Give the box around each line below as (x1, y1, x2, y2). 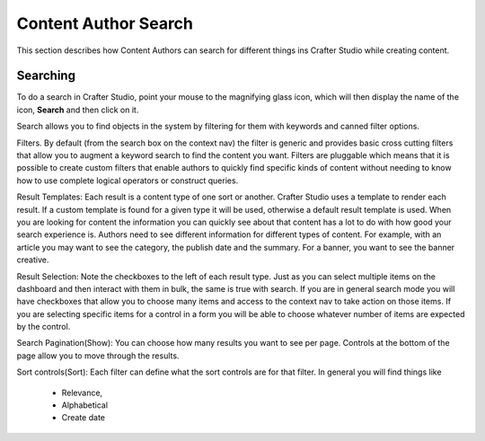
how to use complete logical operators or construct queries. (16, 175, 239, 186)
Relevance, (61, 387, 103, 398)
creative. (16, 254, 49, 265)
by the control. (16, 322, 71, 332)
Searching (16, 68, 76, 84)
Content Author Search (16, 13, 193, 33)
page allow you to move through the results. (16, 350, 180, 361)
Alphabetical (61, 400, 108, 410)
